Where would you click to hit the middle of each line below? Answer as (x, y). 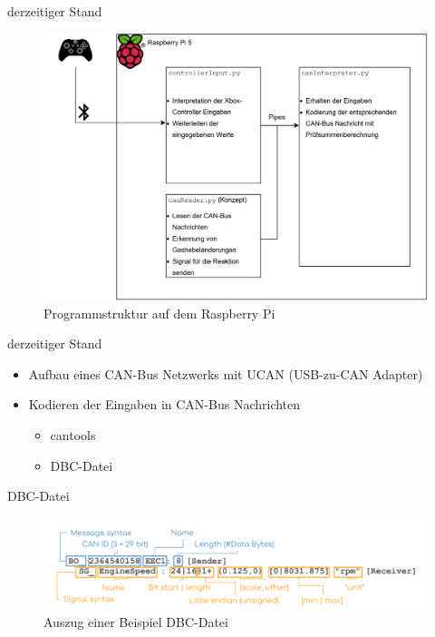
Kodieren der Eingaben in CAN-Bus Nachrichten (164, 404)
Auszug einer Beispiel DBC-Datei (136, 621)
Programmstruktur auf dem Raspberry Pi (159, 313)
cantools (73, 434)
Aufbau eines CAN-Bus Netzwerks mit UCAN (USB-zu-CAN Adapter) (226, 373)
